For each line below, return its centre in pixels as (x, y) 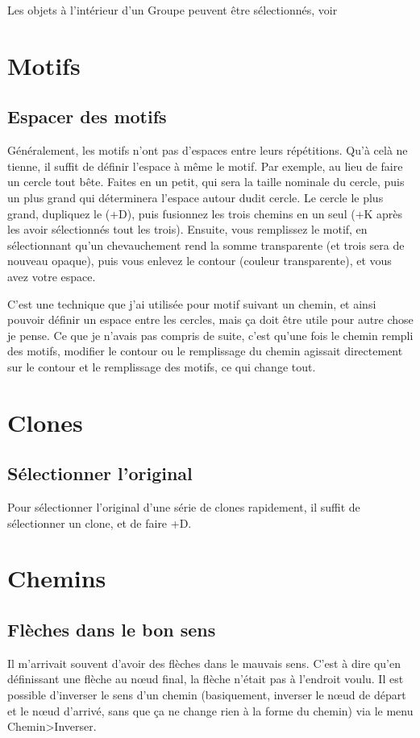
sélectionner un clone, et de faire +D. (100, 522)
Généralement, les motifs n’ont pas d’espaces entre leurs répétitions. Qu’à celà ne (208, 150)
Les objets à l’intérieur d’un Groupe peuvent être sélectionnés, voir (173, 10)
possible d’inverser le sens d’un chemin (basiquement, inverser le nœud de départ (207, 695)
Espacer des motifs (87, 116)
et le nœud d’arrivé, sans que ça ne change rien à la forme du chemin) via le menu (210, 710)
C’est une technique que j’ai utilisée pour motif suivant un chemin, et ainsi (192, 303)
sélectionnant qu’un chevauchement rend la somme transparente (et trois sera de (206, 245)
